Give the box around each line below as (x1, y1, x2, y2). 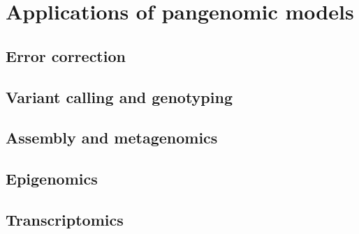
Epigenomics (6, 168, 98, 189)
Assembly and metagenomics (6, 127, 218, 148)
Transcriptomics (6, 208, 124, 230)
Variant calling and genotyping (6, 86, 233, 107)
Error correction (6, 45, 126, 66)
